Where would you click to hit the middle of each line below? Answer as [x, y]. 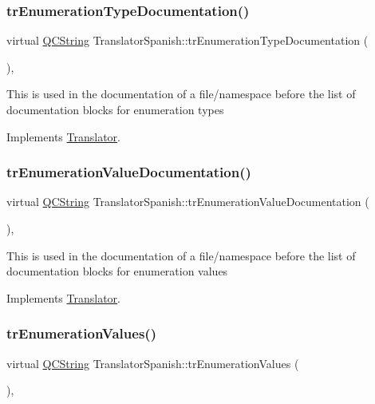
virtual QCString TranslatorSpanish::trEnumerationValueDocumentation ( [188, 202]
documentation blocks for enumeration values [117, 271]
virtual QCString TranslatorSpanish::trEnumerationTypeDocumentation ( [187, 40]
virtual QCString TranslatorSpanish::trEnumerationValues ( [153, 363]
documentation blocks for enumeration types [115, 109]
